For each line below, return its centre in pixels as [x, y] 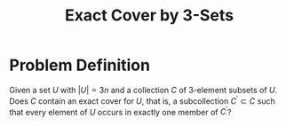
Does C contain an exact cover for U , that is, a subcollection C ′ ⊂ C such [142, 100]
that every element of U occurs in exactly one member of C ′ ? [120, 111]
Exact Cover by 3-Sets [149, 16]
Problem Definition [80, 65]
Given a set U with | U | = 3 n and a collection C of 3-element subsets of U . [143, 90]
